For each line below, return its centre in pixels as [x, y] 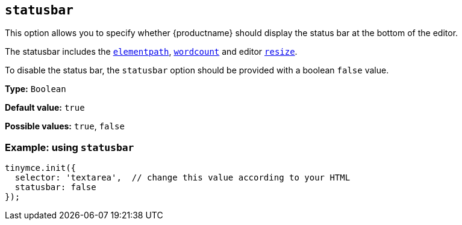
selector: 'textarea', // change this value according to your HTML [183, 178]
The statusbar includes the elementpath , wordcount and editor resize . [151, 52]
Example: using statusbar [70, 147]
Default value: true [45, 108]
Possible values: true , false [65, 126]
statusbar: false [55, 187]
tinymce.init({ [41, 168]
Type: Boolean [36, 89]
